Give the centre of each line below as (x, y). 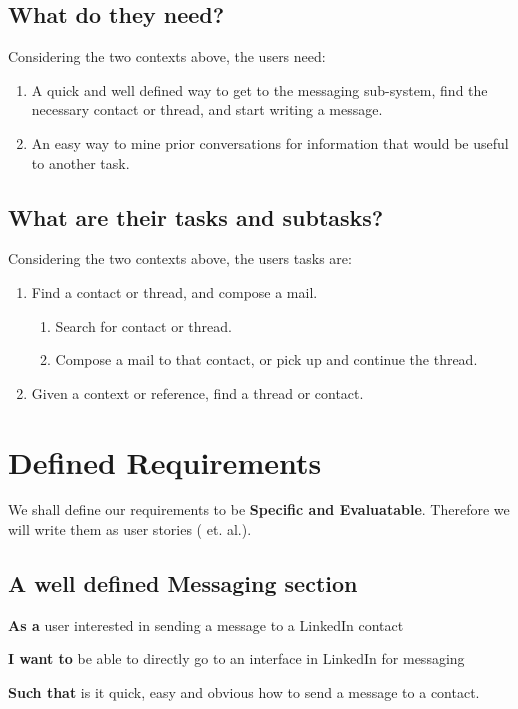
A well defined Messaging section (183, 583)
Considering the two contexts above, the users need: (167, 56)
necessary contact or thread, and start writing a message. (207, 109)
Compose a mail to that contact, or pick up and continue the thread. (266, 359)
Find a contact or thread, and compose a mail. (174, 291)
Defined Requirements (165, 461)
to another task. (80, 162)
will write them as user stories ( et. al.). (130, 529)
